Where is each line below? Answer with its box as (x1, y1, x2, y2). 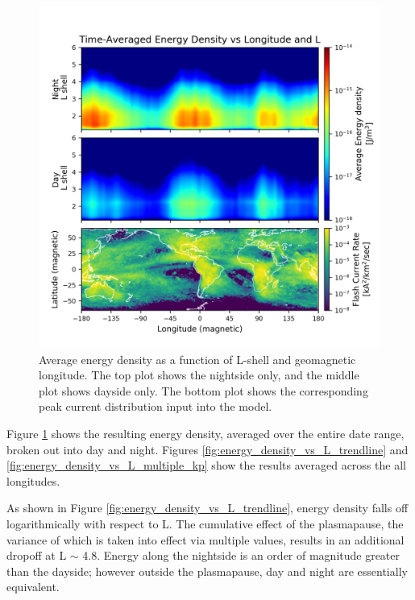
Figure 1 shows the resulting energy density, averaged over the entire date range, (6, 424, 405, 441)
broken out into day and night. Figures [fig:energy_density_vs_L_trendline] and (6, 441, 409, 457)
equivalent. (6, 578, 60, 595)
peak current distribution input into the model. (39, 398, 272, 415)
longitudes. (6, 472, 60, 489)
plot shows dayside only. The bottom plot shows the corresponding (39, 382, 368, 399)
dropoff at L (6, 547, 67, 564)
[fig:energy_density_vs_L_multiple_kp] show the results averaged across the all (6, 457, 406, 474)
